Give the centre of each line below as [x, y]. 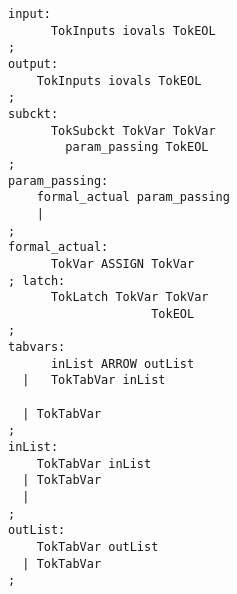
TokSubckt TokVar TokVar [133, 130]
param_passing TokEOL [137, 147]
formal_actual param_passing [133, 197]
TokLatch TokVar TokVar [129, 297]
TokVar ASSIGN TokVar [122, 263]
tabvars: [37, 347]
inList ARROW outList [122, 363]
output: [33, 63]
